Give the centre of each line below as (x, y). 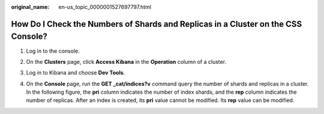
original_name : (30, 7)
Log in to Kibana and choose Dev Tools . (76, 73)
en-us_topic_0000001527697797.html (105, 7)
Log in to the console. (53, 51)
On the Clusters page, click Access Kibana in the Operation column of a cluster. (126, 61)
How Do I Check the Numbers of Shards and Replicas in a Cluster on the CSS (157, 24)
